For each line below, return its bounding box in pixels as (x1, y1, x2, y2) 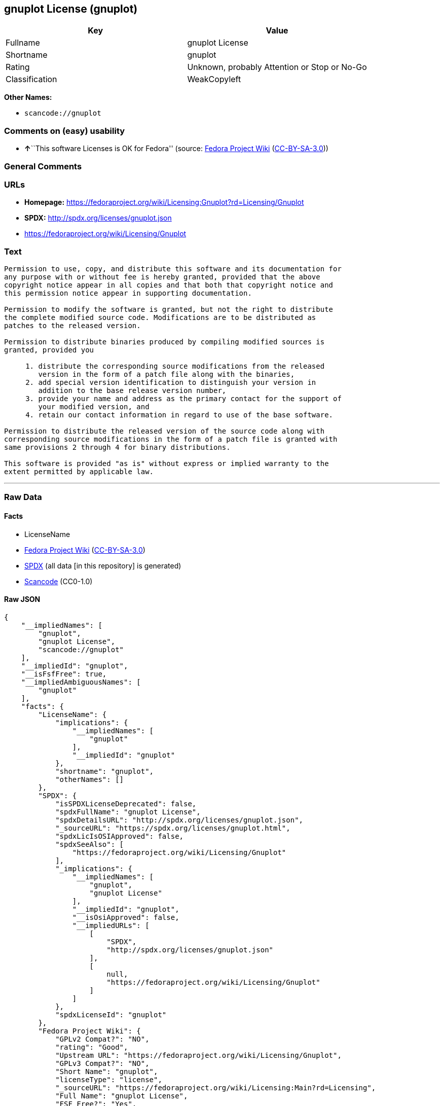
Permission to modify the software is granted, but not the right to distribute (4, 305, 334, 314)
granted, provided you (4, 346, 94, 354)
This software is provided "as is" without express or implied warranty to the (4, 459, 329, 468)
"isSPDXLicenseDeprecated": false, (55, 799, 197, 808)
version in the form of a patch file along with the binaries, (38, 370, 295, 379)
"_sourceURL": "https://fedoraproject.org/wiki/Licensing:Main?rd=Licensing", (55, 1083, 376, 1092)
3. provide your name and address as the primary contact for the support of (25, 395, 342, 403)
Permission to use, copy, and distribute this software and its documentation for (4, 265, 342, 273)
